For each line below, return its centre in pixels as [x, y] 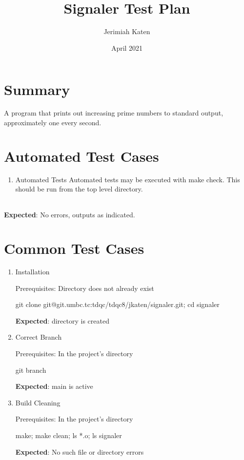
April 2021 [127, 48]
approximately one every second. [53, 122]
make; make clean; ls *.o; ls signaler [69, 435]
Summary [37, 89]
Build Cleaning [38, 402]
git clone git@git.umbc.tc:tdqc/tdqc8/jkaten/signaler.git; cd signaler [117, 304]
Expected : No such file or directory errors [80, 451]
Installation [32, 272]
